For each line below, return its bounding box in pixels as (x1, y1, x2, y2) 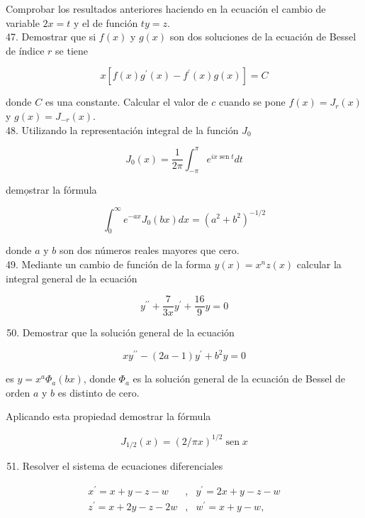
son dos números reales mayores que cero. (60, 243, 240, 258)
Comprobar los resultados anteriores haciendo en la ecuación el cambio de (6, 1, 326, 16)
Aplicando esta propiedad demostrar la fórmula (6, 409, 211, 424)
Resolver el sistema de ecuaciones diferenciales (22, 458, 223, 473)
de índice (6, 43, 45, 57)
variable (6, 15, 40, 30)
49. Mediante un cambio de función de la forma (6, 256, 211, 271)
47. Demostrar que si (6, 29, 96, 44)
